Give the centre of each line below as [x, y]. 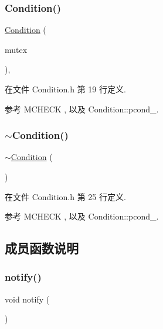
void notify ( [27, 299]
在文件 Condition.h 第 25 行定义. [65, 196]
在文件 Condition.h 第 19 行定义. [65, 89]
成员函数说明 [42, 248]
